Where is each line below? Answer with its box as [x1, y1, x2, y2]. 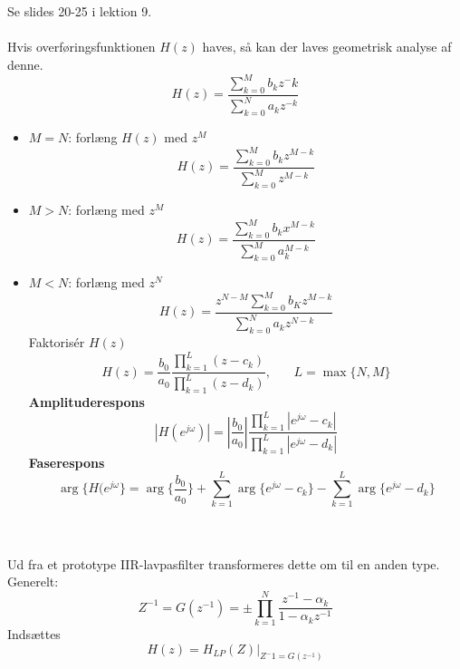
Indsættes [7, 624, 61, 643]
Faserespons [28, 452, 105, 471]
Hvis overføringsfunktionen [7, 37, 156, 56]
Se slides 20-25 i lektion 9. [7, 2, 152, 21]
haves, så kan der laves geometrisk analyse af [202, 37, 452, 56]
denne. [7, 54, 43, 73]
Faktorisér [28, 333, 85, 352]
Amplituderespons [28, 393, 145, 412]
